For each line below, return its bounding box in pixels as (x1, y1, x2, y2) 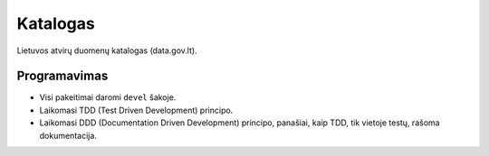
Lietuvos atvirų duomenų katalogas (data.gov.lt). (16, 45, 198, 56)
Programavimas (16, 69, 109, 84)
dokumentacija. (39, 130, 97, 141)
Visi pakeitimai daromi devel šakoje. (39, 92, 177, 103)
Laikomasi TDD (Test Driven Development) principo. (39, 105, 234, 115)
